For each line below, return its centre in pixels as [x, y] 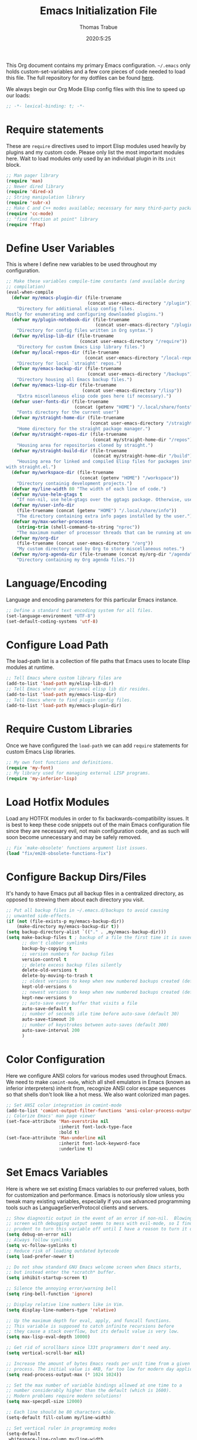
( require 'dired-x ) [30, 192]
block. [14, 164]
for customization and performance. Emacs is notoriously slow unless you [95, 1195]
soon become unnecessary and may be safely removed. [74, 837]
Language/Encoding [57, 583]
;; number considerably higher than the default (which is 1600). [89, 1391]
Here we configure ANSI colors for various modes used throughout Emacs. [96, 1075]
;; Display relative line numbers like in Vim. [65, 1304]
